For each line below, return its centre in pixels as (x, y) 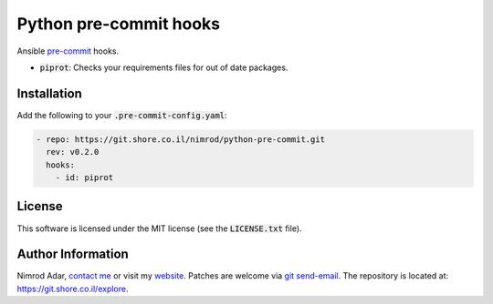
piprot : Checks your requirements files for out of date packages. (164, 67)
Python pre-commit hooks (119, 24)
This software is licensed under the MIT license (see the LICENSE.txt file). (159, 228)
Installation (49, 93)
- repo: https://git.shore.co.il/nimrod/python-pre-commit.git (181, 139)
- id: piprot (84, 177)
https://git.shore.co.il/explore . (73, 289)
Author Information (73, 254)
